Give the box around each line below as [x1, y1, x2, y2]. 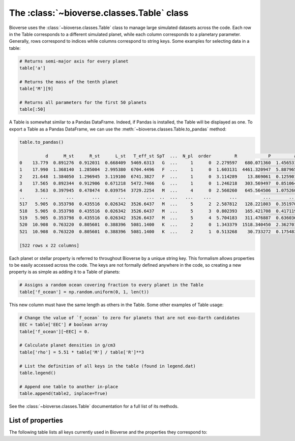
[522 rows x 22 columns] [19, 243, 80, 248]
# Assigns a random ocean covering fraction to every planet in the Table [19, 282, 204, 288]
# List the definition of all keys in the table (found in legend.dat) [19, 363, 196, 369]
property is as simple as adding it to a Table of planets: [9, 269, 120, 275]
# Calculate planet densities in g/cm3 [19, 343, 116, 348]
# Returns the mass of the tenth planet [19, 79, 118, 85]
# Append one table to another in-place [19, 384, 118, 389]
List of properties [9, 416, 63, 424]
